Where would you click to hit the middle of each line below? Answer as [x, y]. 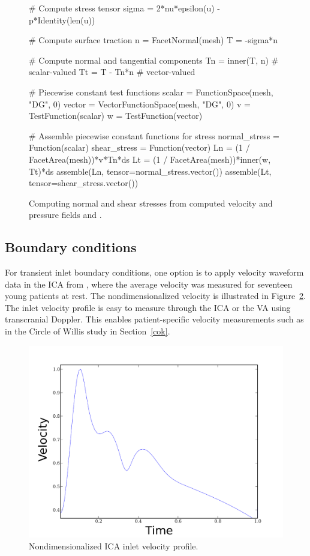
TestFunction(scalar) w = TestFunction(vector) [116, 116]
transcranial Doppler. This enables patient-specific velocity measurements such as [154, 319]
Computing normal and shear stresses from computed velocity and [151, 203]
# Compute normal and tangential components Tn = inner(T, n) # [154, 60]
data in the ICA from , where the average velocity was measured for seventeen [149, 284]
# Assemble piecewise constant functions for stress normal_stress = [154, 135]
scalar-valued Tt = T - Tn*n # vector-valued [112, 72]
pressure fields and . [65, 215]
